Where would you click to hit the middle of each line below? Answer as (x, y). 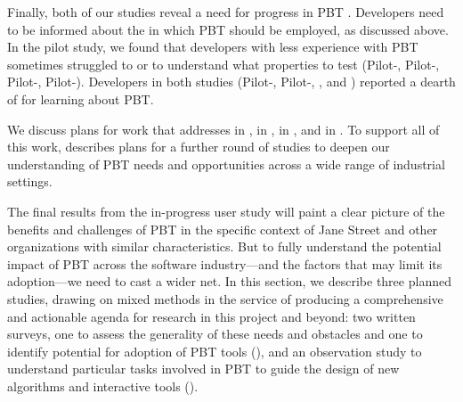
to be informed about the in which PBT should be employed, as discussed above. (228, 29)
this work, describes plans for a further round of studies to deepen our (199, 147)
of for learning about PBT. (81, 98)
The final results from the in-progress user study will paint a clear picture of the (226, 211)
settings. (30, 181)
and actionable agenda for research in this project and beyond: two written (211, 316)
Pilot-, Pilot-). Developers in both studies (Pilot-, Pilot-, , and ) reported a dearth (231, 82)
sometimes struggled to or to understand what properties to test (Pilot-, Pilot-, (223, 64)
